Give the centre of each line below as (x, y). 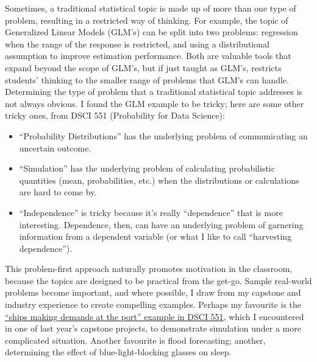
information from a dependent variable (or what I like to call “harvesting (155, 236)
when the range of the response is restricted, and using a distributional (137, 44)
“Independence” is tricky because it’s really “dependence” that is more (151, 212)
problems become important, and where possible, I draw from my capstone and (153, 292)
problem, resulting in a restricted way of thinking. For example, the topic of (147, 20)
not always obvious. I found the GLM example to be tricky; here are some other (155, 103)
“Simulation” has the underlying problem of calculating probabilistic (147, 168)
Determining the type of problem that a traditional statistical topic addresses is (154, 92)
